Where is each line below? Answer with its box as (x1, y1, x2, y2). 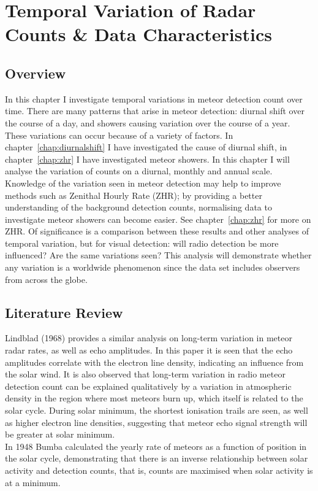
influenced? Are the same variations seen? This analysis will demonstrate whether (5, 249, 312, 261)
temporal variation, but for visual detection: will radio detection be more (5, 236, 279, 249)
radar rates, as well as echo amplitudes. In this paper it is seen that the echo (5, 344, 293, 357)
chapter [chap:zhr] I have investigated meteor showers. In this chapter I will (5, 152, 290, 165)
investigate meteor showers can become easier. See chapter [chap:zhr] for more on (5, 212, 311, 225)
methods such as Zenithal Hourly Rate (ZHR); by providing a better (5, 188, 262, 201)
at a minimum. (5, 476, 61, 489)
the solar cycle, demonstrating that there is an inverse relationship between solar (5, 452, 308, 465)
